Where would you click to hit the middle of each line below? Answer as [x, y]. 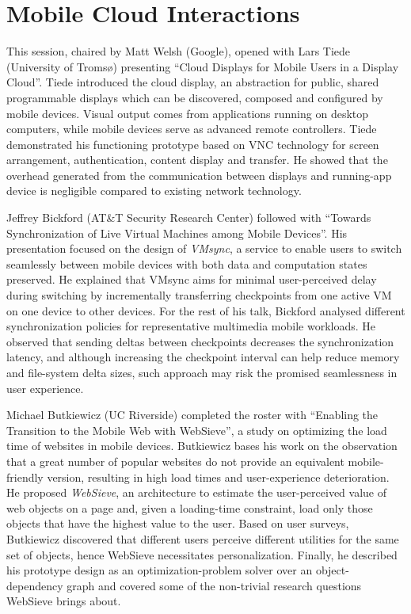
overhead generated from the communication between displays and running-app [199, 175]
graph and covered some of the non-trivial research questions [214, 585]
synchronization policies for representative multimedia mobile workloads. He [191, 326]
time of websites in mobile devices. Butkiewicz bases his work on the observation [202, 446]
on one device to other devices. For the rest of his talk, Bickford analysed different [206, 310]
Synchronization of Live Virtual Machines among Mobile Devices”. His [177, 233]
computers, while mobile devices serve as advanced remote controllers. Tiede [192, 129]
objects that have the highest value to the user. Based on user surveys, [178, 523]
